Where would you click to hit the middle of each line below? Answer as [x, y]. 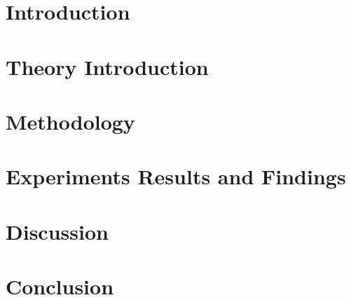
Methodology [70, 121]
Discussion [57, 231]
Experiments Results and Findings [176, 176]
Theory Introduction [107, 66]
